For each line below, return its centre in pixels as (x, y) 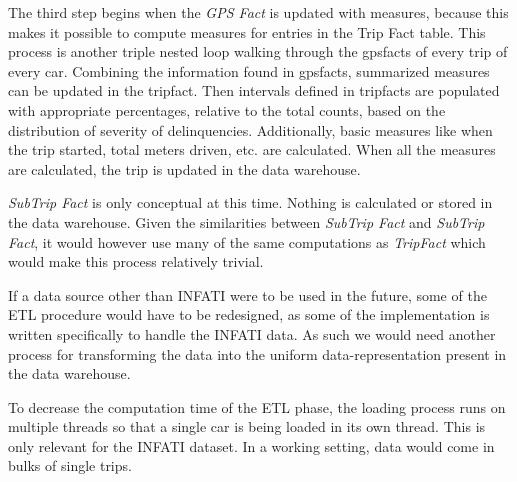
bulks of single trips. (70, 465)
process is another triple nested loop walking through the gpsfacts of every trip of (258, 51)
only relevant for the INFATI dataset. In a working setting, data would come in (251, 445)
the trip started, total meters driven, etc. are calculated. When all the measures (252, 149)
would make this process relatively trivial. (136, 261)
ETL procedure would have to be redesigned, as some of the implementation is (249, 314)
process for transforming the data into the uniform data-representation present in (257, 353)
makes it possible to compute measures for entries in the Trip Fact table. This (247, 31)
